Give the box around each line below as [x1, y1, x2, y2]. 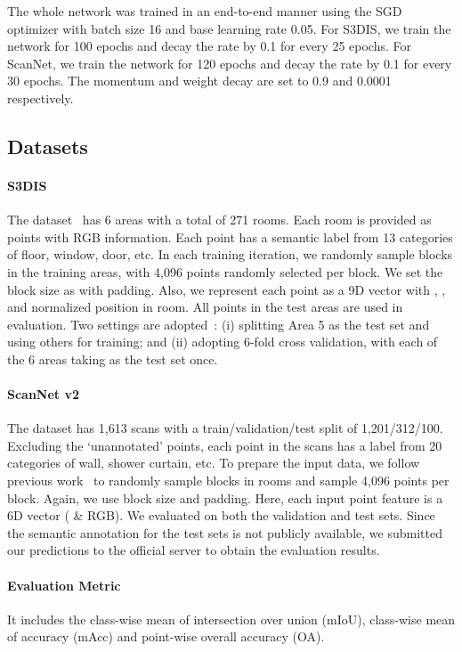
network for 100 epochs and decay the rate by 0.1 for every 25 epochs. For [7, 37, 412, 55]
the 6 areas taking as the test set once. [7, 349, 218, 368]
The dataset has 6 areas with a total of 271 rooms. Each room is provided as [7, 210, 432, 229]
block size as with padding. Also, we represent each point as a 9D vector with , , [7, 280, 446, 298]
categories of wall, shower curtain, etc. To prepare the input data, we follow [7, 453, 420, 472]
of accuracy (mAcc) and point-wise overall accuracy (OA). [7, 627, 325, 646]
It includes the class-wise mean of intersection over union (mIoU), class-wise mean [7, 609, 456, 628]
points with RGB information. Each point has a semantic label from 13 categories [7, 227, 453, 246]
